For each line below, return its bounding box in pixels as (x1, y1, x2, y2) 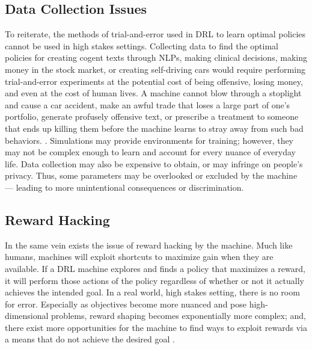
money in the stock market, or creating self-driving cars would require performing (5, 63, 305, 75)
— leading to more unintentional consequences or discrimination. (5, 181, 244, 193)
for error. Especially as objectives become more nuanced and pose (5, 297, 247, 310)
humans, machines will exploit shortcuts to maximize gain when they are (5, 250, 274, 263)
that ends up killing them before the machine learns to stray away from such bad (5, 122, 304, 134)
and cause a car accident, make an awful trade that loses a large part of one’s (5, 98, 290, 111)
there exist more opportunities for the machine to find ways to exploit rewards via (5, 321, 307, 333)
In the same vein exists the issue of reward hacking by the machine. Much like (5, 238, 293, 251)
